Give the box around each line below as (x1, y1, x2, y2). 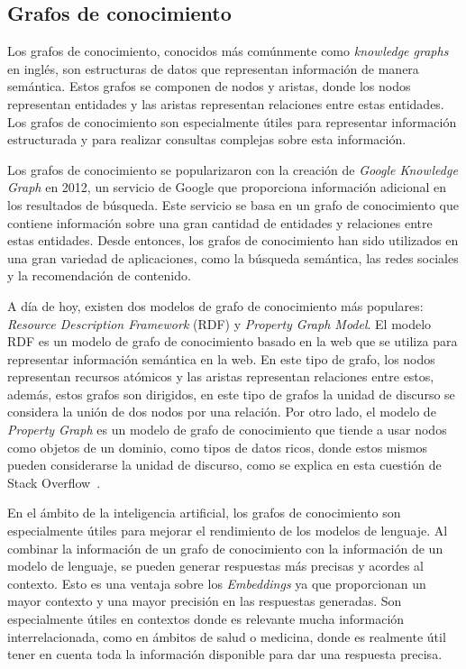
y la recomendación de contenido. (7, 266, 191, 285)
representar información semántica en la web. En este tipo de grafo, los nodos (7, 349, 435, 368)
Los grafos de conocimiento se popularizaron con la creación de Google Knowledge (7, 160, 458, 179)
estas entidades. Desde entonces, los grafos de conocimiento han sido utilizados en (7, 231, 459, 250)
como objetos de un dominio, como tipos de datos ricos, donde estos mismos (7, 437, 428, 456)
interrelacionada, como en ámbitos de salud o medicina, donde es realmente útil (7, 627, 446, 646)
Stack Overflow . (7, 472, 101, 491)
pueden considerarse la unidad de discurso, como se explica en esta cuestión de (7, 455, 442, 474)
